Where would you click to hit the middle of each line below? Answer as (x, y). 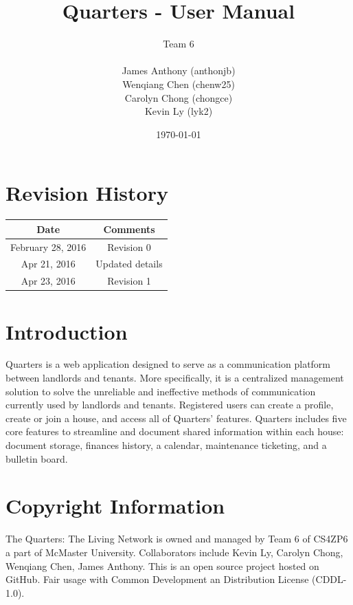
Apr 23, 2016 (48, 281)
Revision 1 (129, 281)
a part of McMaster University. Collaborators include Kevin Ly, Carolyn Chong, (174, 552)
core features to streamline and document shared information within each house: (175, 431)
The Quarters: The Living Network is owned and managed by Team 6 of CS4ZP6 (177, 539)
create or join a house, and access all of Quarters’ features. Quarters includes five (176, 418)
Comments (129, 229)
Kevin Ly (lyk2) (179, 111)
